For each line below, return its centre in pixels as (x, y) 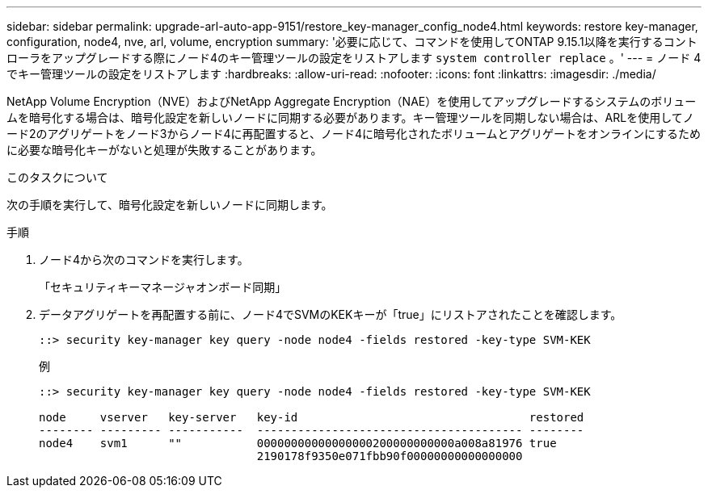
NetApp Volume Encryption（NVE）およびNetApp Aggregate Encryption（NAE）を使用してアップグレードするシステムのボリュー (352, 101)
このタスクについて (57, 177)
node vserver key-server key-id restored (312, 417)
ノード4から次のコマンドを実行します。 (144, 260)
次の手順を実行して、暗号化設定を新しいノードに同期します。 (170, 205)
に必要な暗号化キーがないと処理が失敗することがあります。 (164, 150)
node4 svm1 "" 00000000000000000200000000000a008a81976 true (298, 443)
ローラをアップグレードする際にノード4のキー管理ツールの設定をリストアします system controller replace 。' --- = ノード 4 (354, 58)
